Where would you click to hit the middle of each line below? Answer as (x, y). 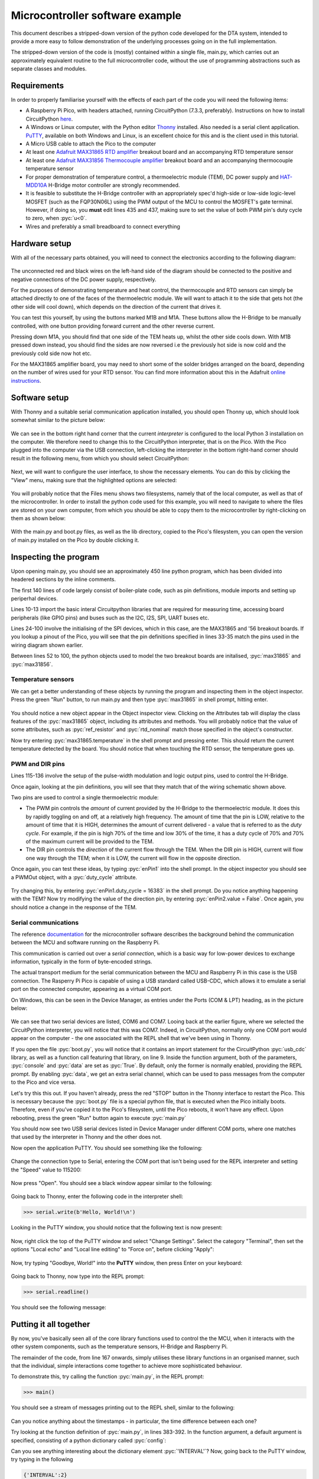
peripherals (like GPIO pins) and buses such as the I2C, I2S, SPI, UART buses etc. (110, 618)
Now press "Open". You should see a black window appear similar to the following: (112, 1183)
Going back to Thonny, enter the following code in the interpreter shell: (97, 1197)
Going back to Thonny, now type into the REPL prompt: (78, 1276)
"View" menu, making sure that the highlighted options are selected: (94, 480)
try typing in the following (42, 1459)
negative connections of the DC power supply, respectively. (84, 279)
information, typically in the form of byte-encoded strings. (82, 962)
